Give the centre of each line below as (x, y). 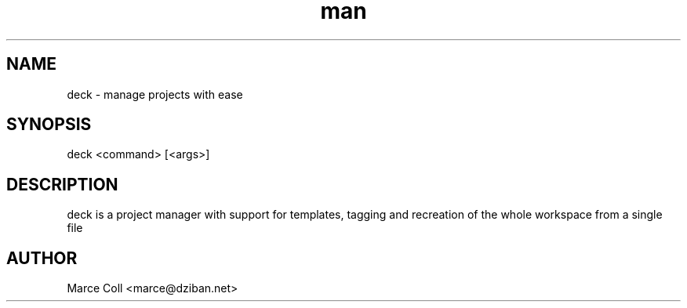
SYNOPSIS (49, 125)
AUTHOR (42, 258)
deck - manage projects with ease (155, 94)
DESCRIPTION (62, 184)
